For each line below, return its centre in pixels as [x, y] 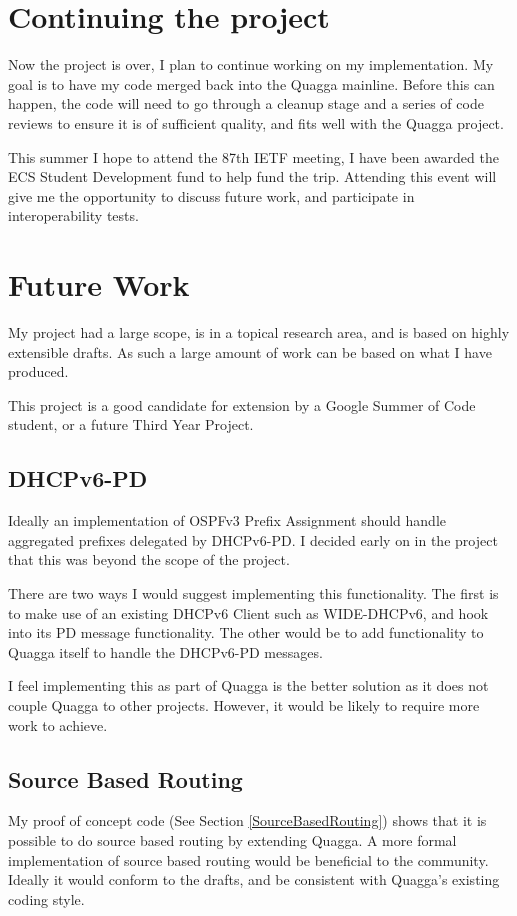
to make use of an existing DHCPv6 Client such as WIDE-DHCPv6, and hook [248, 612]
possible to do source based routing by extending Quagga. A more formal [232, 839]
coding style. [46, 898]
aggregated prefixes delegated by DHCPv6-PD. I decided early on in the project [253, 539]
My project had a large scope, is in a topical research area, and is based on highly [259, 332]
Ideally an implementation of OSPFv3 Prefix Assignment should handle [227, 520]
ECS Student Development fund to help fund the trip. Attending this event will [252, 176]
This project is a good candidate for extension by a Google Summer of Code [242, 404]
